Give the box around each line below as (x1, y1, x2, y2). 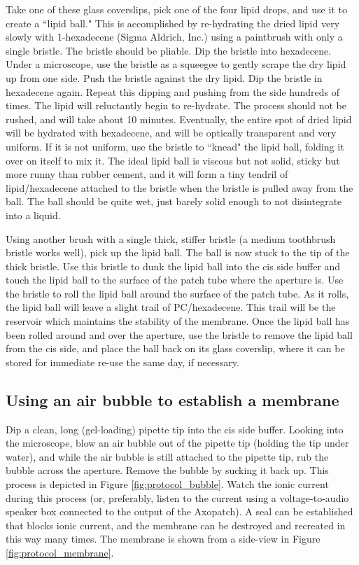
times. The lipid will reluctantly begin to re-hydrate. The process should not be (6, 98, 346, 113)
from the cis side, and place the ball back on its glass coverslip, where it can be (6, 341, 345, 356)
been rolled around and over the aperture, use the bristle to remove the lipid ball (6, 327, 353, 342)
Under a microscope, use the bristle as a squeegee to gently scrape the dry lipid (6, 57, 346, 71)
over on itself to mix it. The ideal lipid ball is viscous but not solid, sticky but (6, 153, 340, 167)
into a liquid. (6, 207, 61, 222)
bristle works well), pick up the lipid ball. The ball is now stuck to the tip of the (6, 245, 350, 260)
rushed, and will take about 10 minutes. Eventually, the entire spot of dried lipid (6, 111, 352, 126)
